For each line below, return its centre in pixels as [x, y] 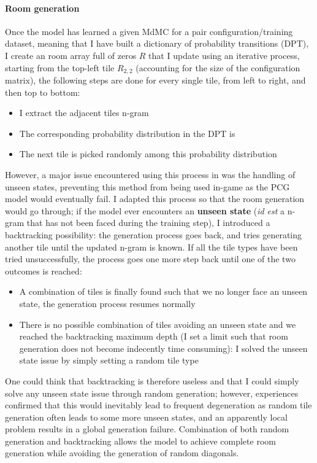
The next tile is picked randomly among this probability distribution [148, 154]
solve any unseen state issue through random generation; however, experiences [152, 393]
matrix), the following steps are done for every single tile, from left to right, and [155, 80]
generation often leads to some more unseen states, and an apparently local [146, 417]
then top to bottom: [43, 92]
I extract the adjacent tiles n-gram [84, 113]
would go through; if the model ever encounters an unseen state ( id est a [145, 210]
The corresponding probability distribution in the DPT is [127, 133]
